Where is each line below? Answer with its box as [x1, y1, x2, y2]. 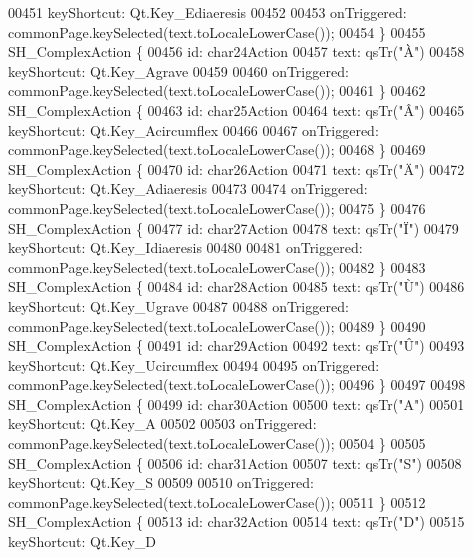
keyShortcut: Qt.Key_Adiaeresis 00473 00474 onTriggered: [8, 178, 368, 199]
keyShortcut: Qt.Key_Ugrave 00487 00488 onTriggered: [8, 295, 349, 316]
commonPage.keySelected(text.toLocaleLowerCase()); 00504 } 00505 [8, 433, 426, 454]
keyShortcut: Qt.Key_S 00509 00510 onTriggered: [8, 472, 314, 493]
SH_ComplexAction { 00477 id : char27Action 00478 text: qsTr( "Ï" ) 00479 [8, 217, 459, 238]
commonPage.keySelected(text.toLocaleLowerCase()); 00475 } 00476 [8, 197, 426, 218]
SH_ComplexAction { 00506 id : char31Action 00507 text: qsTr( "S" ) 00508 [8, 452, 462, 473]
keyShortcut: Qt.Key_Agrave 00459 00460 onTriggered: [8, 60, 349, 81]
